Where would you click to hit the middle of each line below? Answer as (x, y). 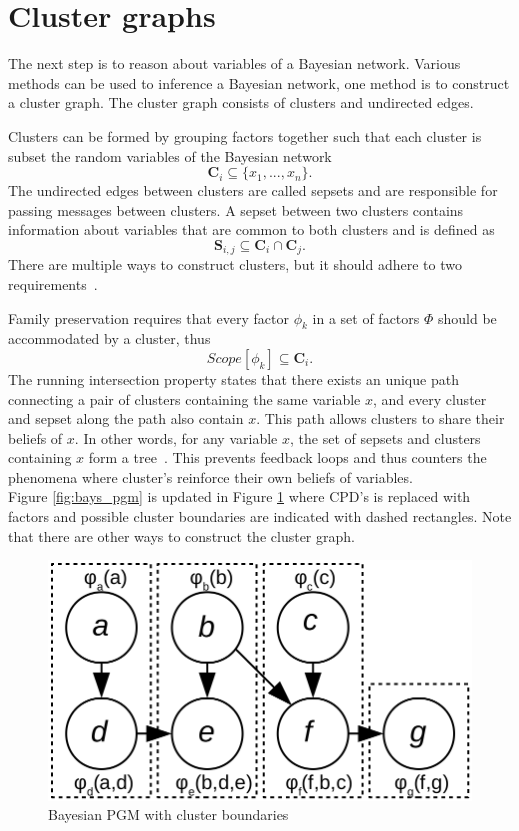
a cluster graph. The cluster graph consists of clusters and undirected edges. (241, 102)
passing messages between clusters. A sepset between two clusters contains (236, 209)
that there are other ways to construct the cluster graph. (181, 535)
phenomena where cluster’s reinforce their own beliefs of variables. (210, 476)
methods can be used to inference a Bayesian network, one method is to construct (259, 82)
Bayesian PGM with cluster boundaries (168, 814)
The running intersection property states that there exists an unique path (233, 378)
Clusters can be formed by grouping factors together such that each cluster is (245, 135)
